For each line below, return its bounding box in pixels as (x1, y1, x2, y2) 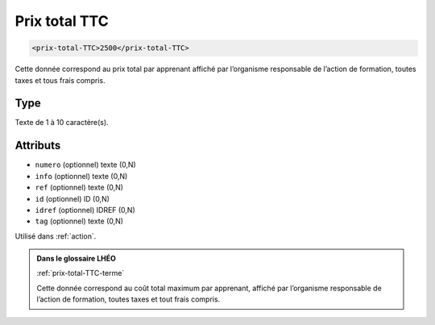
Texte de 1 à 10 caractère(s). (14, 118, 109, 127)
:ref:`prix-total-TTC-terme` (36, 269, 125, 278)
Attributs (14, 139, 61, 152)
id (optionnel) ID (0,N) (35, 194, 110, 203)
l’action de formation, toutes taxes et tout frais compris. (36, 294, 221, 304)
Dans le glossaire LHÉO (36, 254, 117, 264)
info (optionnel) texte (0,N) (35, 171, 128, 181)
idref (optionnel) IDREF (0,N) (35, 205, 136, 215)
